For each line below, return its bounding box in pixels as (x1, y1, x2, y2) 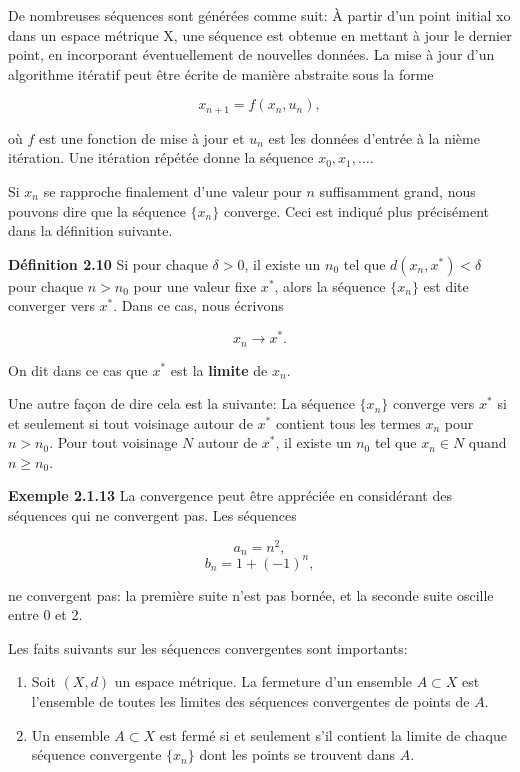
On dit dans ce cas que (8, 359, 148, 380)
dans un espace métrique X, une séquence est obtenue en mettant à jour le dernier (8, 24, 512, 45)
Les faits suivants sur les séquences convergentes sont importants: (8, 637, 408, 658)
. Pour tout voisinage (49, 432, 178, 453)
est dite (423, 275, 469, 296)
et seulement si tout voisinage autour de (8, 412, 253, 433)
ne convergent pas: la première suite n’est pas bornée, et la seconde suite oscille (8, 584, 494, 605)
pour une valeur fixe (133, 275, 257, 296)
